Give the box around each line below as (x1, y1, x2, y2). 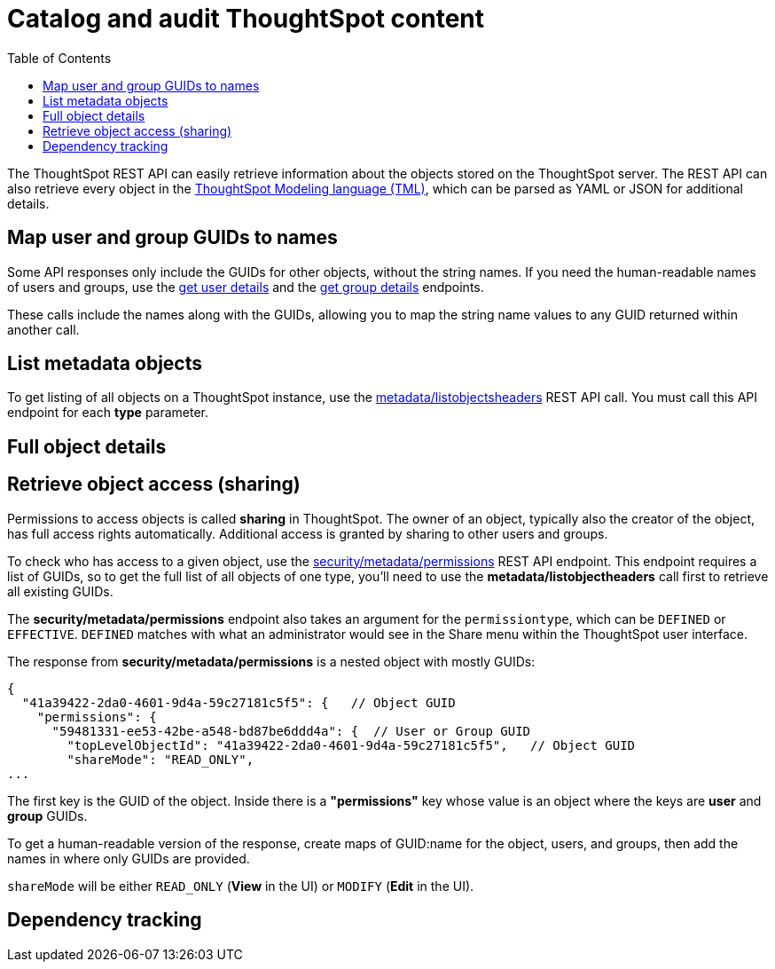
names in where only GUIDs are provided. (7, 850, 250, 866)
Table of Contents (7, 50, 112, 66)
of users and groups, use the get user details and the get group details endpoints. (7, 279, 484, 295)
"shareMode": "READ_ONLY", (67, 752, 254, 767)
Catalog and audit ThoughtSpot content (7, 4, 485, 34)
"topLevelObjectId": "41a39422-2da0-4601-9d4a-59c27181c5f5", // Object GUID (67, 737, 636, 752)
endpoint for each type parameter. (7, 405, 209, 421)
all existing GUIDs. (7, 583, 114, 599)
